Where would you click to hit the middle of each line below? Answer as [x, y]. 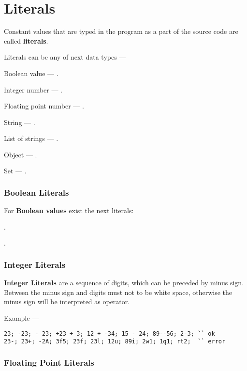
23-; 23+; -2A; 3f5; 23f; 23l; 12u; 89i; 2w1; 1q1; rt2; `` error [115, 342]
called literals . [26, 40]
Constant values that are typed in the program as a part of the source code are [121, 31]
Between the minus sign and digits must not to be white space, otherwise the [118, 292]
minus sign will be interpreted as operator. [67, 301]
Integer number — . [33, 89]
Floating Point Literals [49, 362]
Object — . [21, 154]
